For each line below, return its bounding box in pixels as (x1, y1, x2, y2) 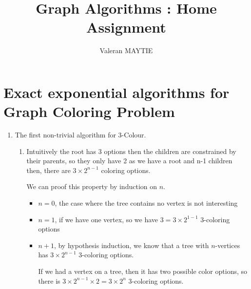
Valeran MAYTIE (99, 45, 153, 56)
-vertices (215, 240, 240, 250)
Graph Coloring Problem (3, 101, 175, 121)
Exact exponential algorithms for (3, 82, 230, 102)
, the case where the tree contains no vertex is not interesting (55, 198, 238, 208)
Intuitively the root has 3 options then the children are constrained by (26, 146, 236, 156)
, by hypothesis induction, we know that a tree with (54, 240, 209, 250)
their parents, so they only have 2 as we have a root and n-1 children (26, 155, 232, 166)
